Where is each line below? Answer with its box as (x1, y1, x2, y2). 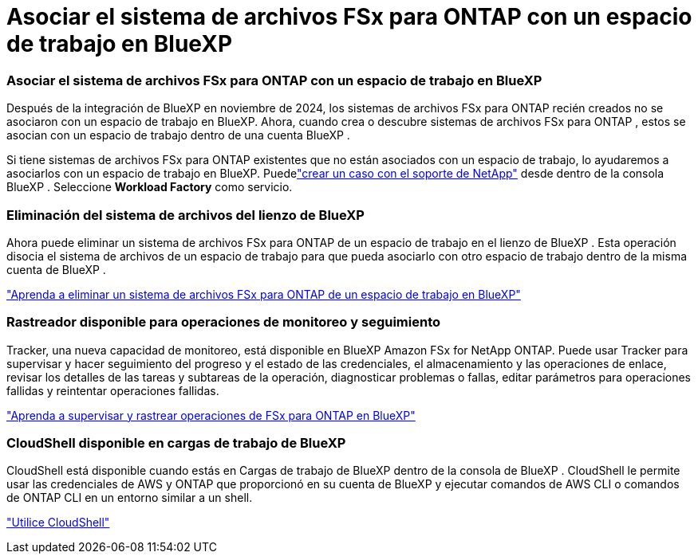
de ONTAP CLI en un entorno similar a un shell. (6, 491, 253, 505)
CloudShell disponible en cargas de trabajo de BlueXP (6, 435, 346, 451)
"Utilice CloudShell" (6, 515, 110, 530)
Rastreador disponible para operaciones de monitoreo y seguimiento (6, 314, 440, 331)
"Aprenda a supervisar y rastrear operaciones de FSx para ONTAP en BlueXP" (6, 408, 416, 422)
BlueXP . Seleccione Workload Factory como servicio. (6, 180, 293, 194)
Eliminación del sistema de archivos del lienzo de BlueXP (6, 206, 365, 223)
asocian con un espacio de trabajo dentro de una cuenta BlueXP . (6, 128, 350, 143)
